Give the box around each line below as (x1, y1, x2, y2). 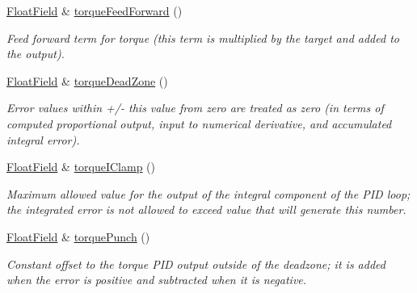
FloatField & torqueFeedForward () (6, 2, 183, 19)
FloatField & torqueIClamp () (6, 158, 156, 175)
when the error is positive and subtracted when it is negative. (6, 271, 307, 288)
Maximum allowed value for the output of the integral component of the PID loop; (6, 185, 411, 202)
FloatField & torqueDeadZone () (6, 72, 168, 89)
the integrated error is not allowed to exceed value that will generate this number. (6, 201, 406, 218)
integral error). (6, 131, 80, 148)
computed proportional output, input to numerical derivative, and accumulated (6, 115, 392, 132)
